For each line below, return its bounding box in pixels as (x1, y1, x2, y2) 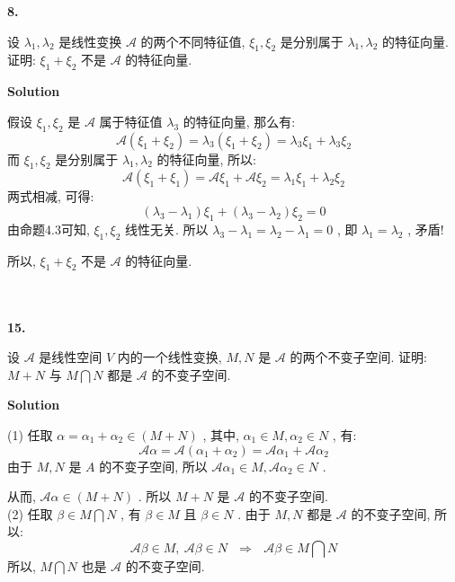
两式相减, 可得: (7, 187, 94, 206)
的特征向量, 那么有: (183, 111, 296, 130)
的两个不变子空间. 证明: (290, 348, 427, 366)
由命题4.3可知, (7, 219, 90, 238)
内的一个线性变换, (117, 348, 222, 366)
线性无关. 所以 (125, 219, 209, 238)
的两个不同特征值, (140, 31, 245, 50)
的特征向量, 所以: (156, 149, 256, 168)
